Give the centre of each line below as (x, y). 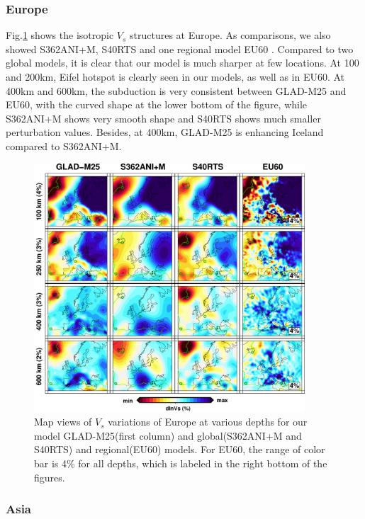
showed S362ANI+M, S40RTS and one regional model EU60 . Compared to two (180, 49)
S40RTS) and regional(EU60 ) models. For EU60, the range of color (180, 449)
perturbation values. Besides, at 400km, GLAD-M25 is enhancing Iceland (165, 132)
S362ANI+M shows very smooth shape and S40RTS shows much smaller (163, 118)
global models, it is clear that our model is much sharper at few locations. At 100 (182, 63)
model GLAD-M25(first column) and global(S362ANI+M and (168, 435)
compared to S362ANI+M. (64, 146)
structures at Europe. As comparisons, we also (230, 35)
